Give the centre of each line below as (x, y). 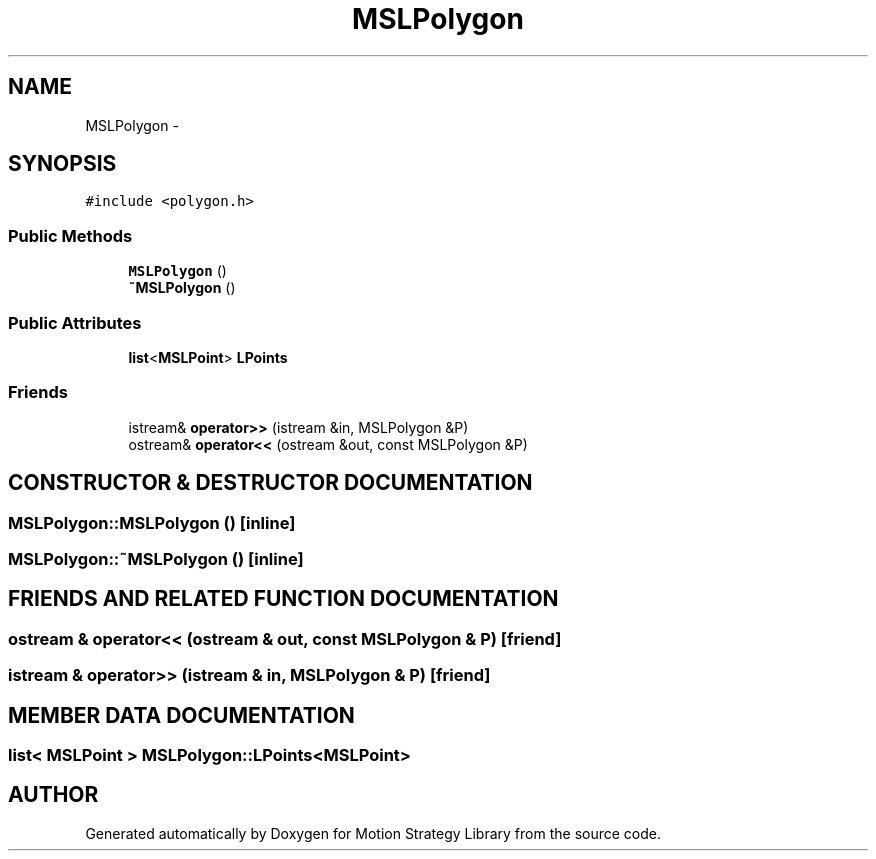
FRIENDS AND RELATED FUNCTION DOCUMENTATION (283, 599)
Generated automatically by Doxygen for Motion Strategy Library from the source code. (373, 833)
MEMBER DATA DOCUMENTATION (181, 715)
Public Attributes (75, 322)
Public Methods (70, 235)
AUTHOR (53, 795)
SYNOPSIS (62, 164)
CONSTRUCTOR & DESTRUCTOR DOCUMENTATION (270, 483)
